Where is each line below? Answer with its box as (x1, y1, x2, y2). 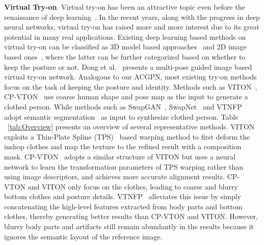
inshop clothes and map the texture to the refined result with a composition (4, 141, 242, 152)
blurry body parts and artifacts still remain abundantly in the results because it (4, 221, 254, 232)
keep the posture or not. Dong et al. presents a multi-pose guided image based (4, 61, 252, 72)
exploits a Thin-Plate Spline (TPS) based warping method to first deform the (4, 131, 250, 142)
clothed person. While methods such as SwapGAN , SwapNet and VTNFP (4, 101, 242, 112)
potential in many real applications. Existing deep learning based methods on (4, 31, 246, 42)
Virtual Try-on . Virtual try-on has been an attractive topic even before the (4, 2, 245, 12)
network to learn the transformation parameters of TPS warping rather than (4, 161, 243, 172)
